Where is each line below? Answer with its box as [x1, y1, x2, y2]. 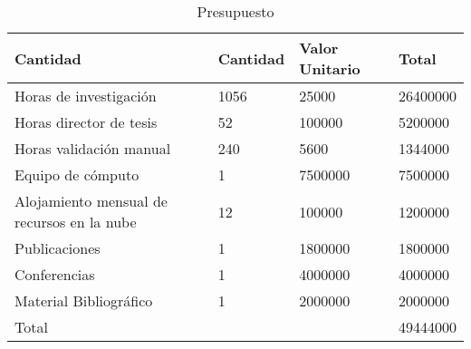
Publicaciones [14, 238, 101, 258]
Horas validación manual [14, 138, 171, 159]
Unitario [299, 58, 360, 79]
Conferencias [14, 264, 95, 285]
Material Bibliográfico [14, 290, 153, 311]
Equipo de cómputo [14, 164, 139, 185]
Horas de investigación [14, 85, 157, 106]
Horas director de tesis [14, 111, 158, 132]
